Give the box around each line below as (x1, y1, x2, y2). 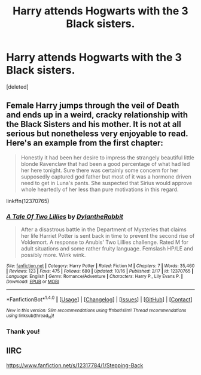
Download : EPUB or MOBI (6, 279, 60, 285)
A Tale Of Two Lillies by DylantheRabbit (6, 212, 124, 220)
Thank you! (6, 327, 40, 335)
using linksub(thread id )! (6, 313, 54, 320)
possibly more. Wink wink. (20, 252, 86, 259)
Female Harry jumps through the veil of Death (6, 101, 179, 111)
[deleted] (6, 83, 29, 90)
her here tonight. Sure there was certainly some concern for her (20, 167, 178, 174)
